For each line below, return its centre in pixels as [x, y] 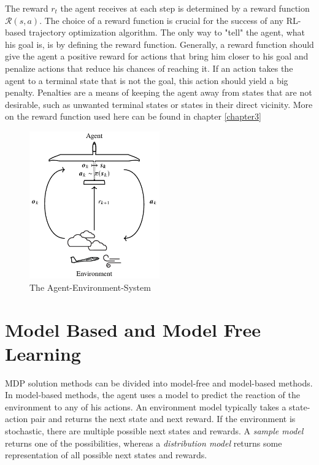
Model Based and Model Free [133, 329]
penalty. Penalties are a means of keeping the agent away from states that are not [159, 92]
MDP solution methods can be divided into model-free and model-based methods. [159, 382]
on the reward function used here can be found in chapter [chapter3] [133, 116]
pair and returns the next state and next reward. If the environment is [163, 419]
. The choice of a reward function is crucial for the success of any [162, 20]
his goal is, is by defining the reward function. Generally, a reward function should [159, 44]
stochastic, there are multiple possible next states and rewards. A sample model [154, 431]
